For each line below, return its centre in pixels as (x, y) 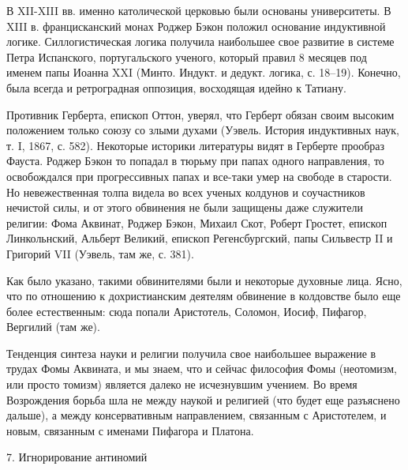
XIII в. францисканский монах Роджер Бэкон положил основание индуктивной (196, 26)
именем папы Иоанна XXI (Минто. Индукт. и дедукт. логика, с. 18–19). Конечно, (204, 72)
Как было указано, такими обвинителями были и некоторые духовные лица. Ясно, (204, 280)
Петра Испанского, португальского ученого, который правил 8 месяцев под (187, 56)
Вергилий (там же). (53, 327)
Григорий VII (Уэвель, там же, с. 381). (100, 253)
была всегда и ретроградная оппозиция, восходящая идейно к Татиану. (176, 87)
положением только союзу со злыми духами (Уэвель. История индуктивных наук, (203, 130)
